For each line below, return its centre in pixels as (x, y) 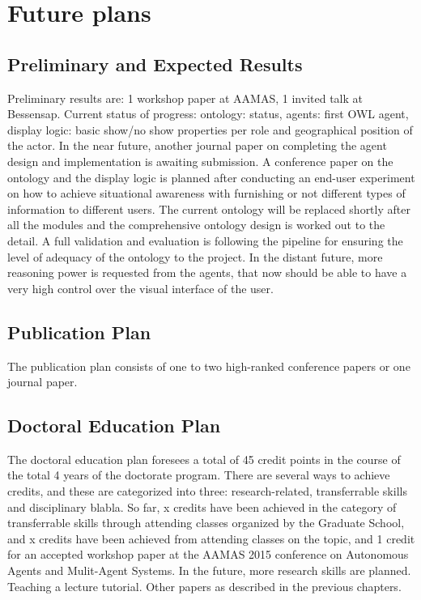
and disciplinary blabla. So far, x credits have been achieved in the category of (202, 506)
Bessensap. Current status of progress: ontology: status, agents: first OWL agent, (208, 114)
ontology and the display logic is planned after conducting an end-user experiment (211, 177)
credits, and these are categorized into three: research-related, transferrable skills (207, 491)
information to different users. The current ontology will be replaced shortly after (209, 209)
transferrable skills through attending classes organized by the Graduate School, (206, 523)
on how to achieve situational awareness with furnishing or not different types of (206, 193)
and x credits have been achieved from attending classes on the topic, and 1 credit (211, 538)
